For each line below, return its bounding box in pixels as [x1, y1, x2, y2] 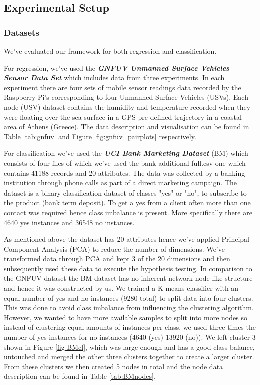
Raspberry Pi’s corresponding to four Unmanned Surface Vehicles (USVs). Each [4, 92, 248, 102]
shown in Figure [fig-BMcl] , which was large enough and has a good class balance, [4, 341, 255, 352]
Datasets [4, 26, 39, 38]
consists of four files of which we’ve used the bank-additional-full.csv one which [4, 157, 246, 168]
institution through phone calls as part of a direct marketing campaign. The [4, 177, 237, 188]
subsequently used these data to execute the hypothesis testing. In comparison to [4, 263, 252, 273]
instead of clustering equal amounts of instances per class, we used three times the [4, 322, 256, 332]
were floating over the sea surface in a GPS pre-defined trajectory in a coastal [4, 111, 242, 122]
